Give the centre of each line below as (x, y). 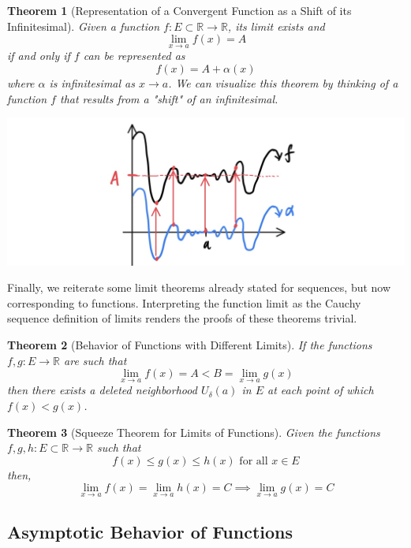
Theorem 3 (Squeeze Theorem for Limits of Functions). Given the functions (194, 432)
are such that (95, 360)
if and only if (39, 56)
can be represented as (134, 56)
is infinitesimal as (92, 83)
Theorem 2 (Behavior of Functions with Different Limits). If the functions (190, 345)
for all (254, 461)
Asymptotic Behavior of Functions (150, 532)
